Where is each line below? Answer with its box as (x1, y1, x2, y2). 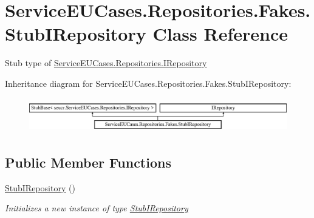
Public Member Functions (5, 152, 171, 171)
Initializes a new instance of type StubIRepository (5, 202, 188, 214)
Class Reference (152, 21, 288, 46)
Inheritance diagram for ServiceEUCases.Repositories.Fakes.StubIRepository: (5, 77, 292, 89)
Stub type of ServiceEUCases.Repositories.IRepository (5, 56, 207, 69)
